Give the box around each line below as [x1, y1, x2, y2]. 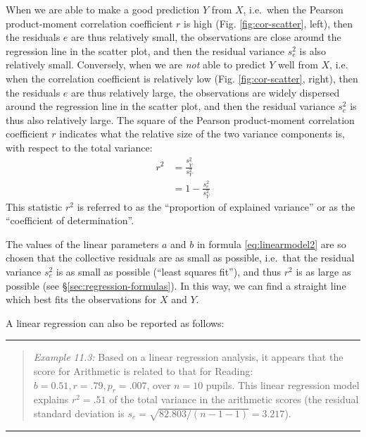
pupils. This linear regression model [206, 377, 360, 392]
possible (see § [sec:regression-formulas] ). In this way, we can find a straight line [6, 278, 346, 293]
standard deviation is [33, 405, 125, 420]
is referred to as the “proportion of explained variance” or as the [77, 199, 355, 214]
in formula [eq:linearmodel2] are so [196, 236, 346, 251]
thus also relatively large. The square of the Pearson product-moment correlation [6, 112, 355, 127]
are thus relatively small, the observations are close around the [71, 30, 341, 44]
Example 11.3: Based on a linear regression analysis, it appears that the [33, 350, 343, 364]
